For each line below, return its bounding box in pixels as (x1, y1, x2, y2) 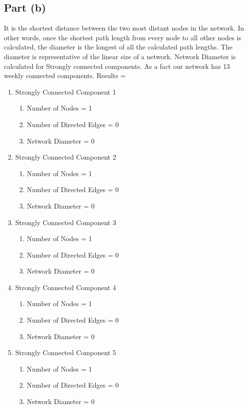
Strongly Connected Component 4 (15, 282, 116, 292)
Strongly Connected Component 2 (15, 152, 116, 162)
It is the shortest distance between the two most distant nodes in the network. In (4, 23, 244, 33)
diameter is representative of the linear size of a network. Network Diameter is (4, 51, 236, 61)
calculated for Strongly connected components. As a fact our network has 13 (4, 61, 230, 71)
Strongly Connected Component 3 (15, 217, 116, 227)
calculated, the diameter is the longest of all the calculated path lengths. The (4, 42, 233, 52)
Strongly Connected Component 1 (15, 86, 116, 97)
